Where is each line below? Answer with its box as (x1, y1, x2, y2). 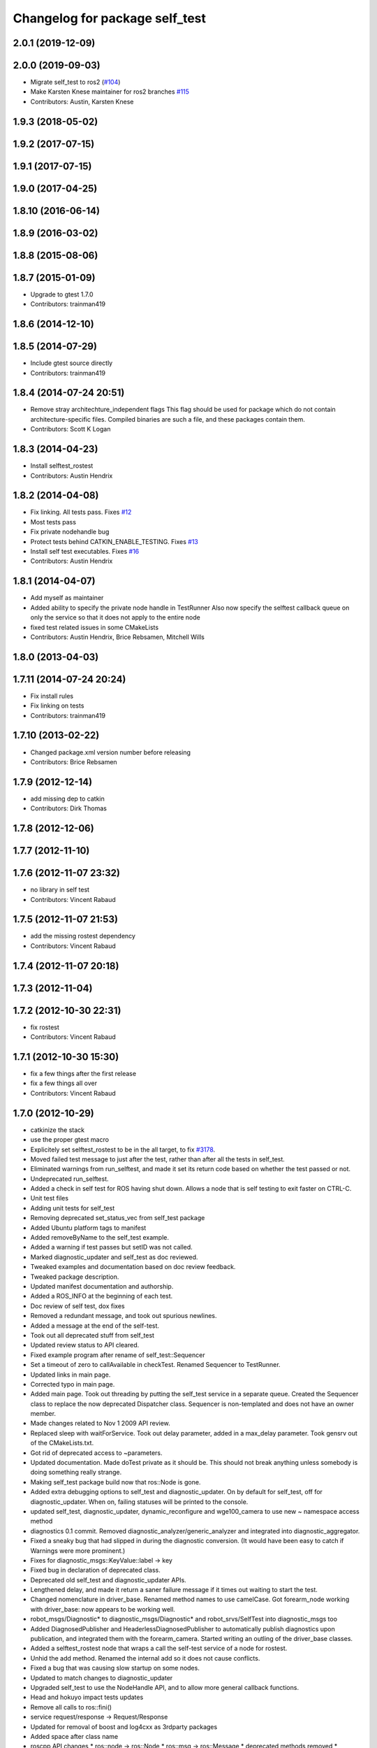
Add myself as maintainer (30, 594, 104, 602)
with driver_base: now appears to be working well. (30, 1605, 176, 1613)
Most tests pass (30, 517, 77, 526)
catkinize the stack (30, 1126, 85, 1134)
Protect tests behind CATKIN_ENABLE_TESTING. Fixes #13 (30, 537, 198, 545)
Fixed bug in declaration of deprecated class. (30, 1566, 161, 1575)
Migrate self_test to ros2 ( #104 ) (30, 78, 121, 87)
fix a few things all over (30, 1079, 98, 1087)
